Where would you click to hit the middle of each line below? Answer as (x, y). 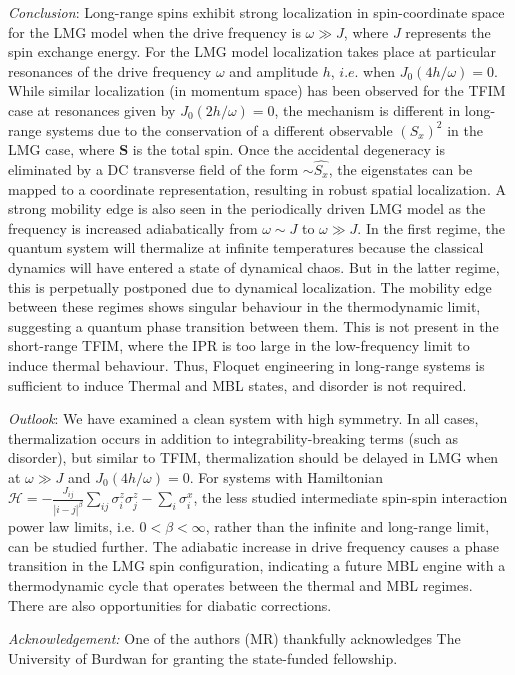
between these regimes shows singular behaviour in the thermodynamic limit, (244, 306)
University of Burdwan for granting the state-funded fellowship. (203, 657)
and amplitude (274, 70)
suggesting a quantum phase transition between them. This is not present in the (253, 325)
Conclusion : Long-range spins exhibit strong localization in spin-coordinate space (256, 12)
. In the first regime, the (431, 227)
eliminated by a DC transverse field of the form (153, 168)
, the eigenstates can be (400, 168)
